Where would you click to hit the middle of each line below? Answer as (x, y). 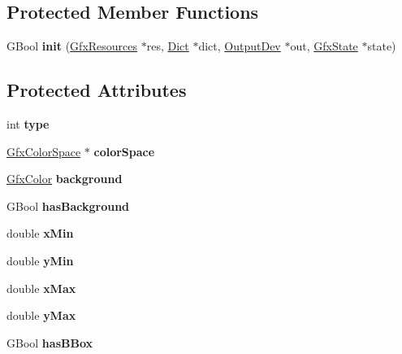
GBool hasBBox (50, 342)
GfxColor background (65, 179)
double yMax (41, 315)
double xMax (41, 288)
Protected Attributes (97, 90)
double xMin (40, 233)
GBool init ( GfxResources (72, 46)
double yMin (40, 260)
